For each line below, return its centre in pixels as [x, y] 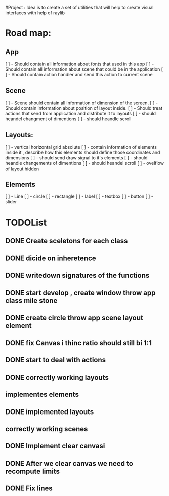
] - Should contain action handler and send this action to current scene [79, 75]
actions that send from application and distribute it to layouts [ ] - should [80, 113]
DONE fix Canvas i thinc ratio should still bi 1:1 [78, 343]
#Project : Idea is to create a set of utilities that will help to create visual [79, 7]
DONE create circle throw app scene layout [74, 318]
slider [11, 202]
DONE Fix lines [29, 489]
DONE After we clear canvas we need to [69, 463]
